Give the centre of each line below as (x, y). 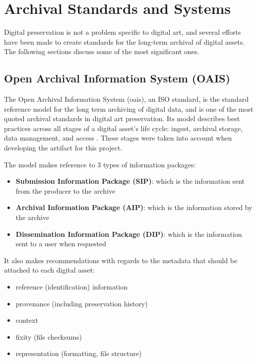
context (27, 320)
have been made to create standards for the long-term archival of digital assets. (125, 41)
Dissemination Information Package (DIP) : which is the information (129, 234)
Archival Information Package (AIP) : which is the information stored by (134, 207)
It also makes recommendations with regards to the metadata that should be (121, 260)
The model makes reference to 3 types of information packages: (100, 164)
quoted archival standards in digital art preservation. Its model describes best (122, 118)
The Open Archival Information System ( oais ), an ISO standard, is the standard (126, 99)
